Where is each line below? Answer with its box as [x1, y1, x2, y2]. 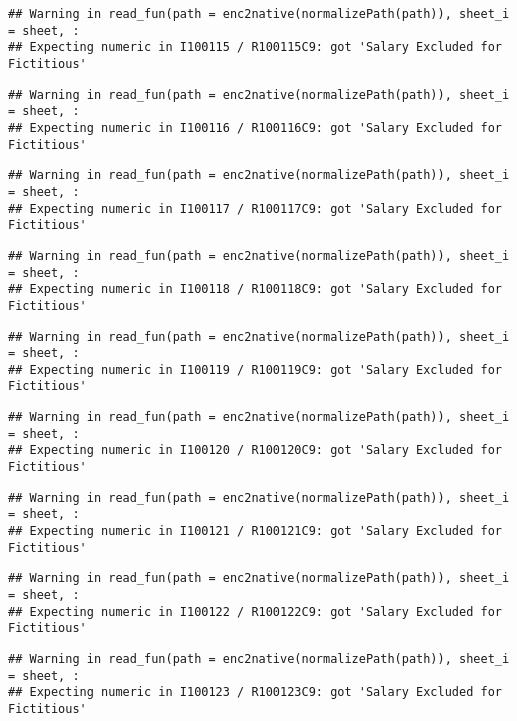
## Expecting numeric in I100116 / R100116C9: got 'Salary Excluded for [8, 120, 502, 135]
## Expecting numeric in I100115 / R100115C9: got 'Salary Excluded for [8, 40, 502, 55]
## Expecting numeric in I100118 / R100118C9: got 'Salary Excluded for [8, 282, 502, 297]
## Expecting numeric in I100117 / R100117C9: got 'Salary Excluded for [8, 201, 502, 216]
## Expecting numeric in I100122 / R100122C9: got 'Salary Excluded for [8, 604, 502, 619]
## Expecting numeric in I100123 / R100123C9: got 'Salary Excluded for [8, 685, 502, 700]
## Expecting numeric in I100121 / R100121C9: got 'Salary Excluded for [8, 524, 502, 539]
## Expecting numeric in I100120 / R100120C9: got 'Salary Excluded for [8, 443, 502, 458]
